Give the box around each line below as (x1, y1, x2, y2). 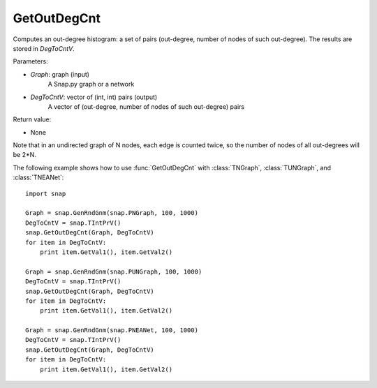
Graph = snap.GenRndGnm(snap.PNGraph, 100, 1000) (25, 209, 199, 217)
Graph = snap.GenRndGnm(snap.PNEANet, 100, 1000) (25, 327, 199, 334)
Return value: (13, 115, 52, 124)
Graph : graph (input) (30, 70, 90, 78)
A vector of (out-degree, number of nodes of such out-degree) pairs (47, 102, 244, 111)
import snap (25, 189, 66, 197)
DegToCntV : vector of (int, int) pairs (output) (30, 93, 158, 101)
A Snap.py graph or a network (47, 80, 135, 89)
